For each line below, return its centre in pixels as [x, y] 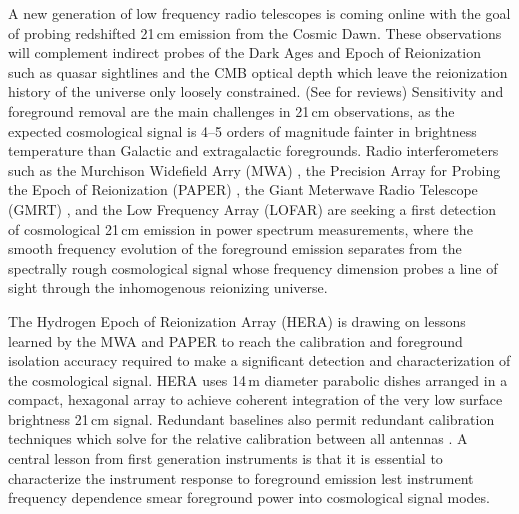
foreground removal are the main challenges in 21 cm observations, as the [231, 110]
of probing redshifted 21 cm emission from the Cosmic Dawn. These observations [255, 32]
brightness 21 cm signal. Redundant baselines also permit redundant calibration [251, 418]
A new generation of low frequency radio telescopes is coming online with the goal [259, 13]
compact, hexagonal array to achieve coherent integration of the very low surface [255, 399]
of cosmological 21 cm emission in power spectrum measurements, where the [240, 228]
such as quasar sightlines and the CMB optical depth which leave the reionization [258, 71]
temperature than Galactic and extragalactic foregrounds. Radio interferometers [253, 150]
